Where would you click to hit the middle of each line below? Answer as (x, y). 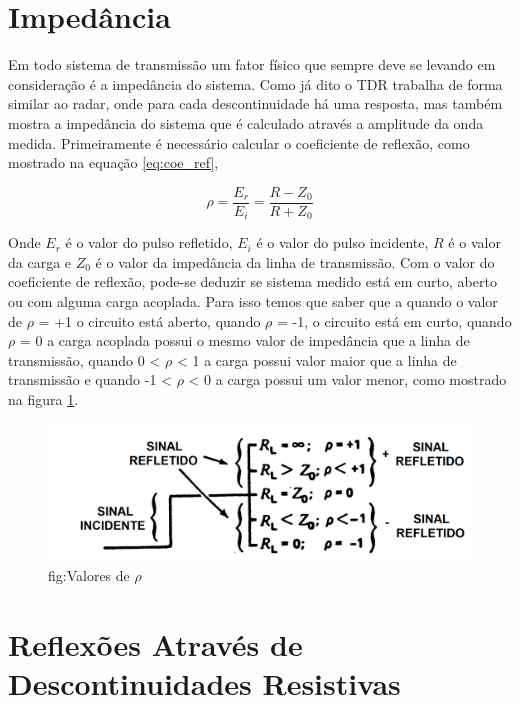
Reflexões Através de (155, 644)
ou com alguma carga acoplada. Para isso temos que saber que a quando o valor (253, 300)
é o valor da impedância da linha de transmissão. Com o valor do (295, 261)
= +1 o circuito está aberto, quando (149, 320)
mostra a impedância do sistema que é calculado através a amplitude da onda (246, 122)
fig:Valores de (89, 575)
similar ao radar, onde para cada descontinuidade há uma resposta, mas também (255, 103)
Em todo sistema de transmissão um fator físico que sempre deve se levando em (252, 64)
